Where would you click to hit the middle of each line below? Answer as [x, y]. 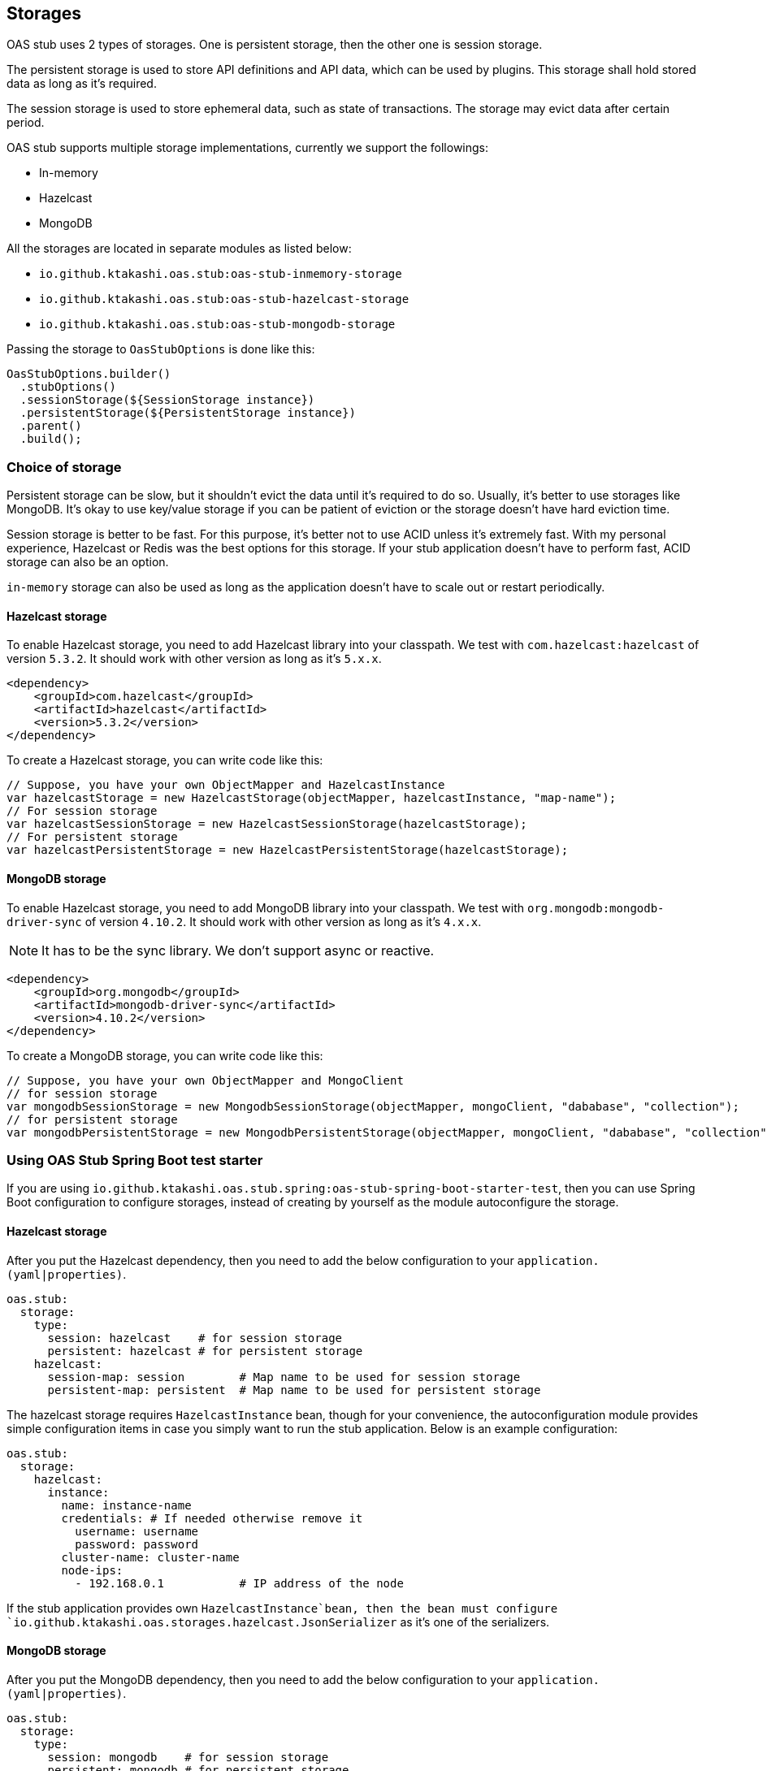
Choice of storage [64, 467]
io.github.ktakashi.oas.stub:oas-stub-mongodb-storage [217, 325]
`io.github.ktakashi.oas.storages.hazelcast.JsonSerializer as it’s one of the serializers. [278, 1622]
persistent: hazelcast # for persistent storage [205, 1351]
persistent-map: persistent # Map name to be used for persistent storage [294, 1390]
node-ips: [92, 1570]
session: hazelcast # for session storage [195, 1338]
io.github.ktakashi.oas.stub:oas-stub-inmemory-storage [221, 274]
